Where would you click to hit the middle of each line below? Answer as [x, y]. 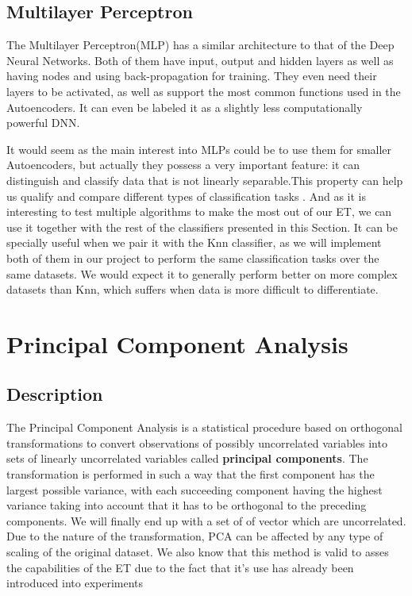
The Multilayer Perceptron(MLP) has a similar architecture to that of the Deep [200, 45]
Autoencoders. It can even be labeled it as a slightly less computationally [185, 107]
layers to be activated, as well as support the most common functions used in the [204, 91]
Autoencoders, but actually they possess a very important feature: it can [183, 165]
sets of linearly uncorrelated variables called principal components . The [187, 458]
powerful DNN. [43, 123]
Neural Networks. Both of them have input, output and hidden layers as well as [200, 60]
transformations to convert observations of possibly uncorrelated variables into [197, 442]
